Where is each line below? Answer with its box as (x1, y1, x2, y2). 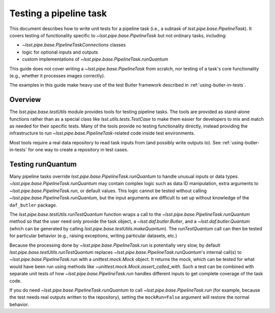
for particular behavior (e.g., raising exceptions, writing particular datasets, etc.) (9, 232, 178, 239)
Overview (9, 95, 41, 104)
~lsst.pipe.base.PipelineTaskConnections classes (22, 42, 126, 48)
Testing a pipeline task (9, 8, 107, 19)
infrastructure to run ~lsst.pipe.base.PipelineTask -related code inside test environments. (9, 130, 196, 136)
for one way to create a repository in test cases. (28, 147, 128, 153)
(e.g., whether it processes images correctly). (9, 72, 105, 79)
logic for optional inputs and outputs (22, 49, 98, 55)
